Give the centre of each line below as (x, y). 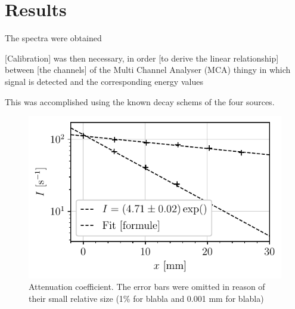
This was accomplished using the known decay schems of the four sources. (140, 101)
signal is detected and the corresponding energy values (104, 81)
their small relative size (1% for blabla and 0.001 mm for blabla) (146, 299)
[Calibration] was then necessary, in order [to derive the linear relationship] (142, 58)
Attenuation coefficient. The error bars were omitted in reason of (147, 287)
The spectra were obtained (53, 38)
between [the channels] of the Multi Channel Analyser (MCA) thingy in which (148, 70)
